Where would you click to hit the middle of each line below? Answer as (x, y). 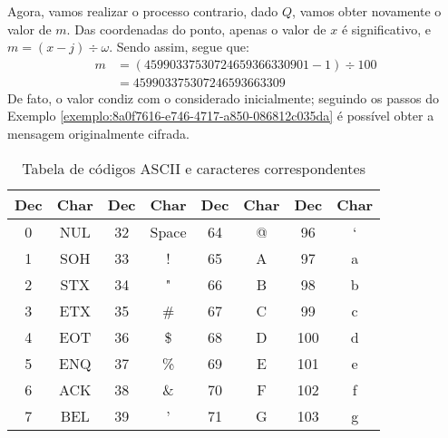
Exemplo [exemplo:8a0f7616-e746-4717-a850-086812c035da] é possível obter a (221, 116)
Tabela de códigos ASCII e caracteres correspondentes (194, 168)
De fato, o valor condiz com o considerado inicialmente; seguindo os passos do (223, 97)
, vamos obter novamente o (367, 11)
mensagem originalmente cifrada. (98, 134)
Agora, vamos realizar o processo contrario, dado (143, 11)
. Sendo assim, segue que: (179, 47)
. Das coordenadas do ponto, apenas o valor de (196, 29)
